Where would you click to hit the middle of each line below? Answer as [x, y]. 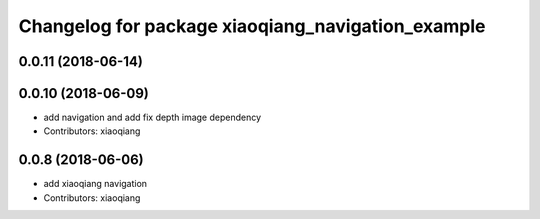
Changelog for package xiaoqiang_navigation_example [252, 26]
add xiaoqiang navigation [95, 184]
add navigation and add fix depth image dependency [152, 117]
